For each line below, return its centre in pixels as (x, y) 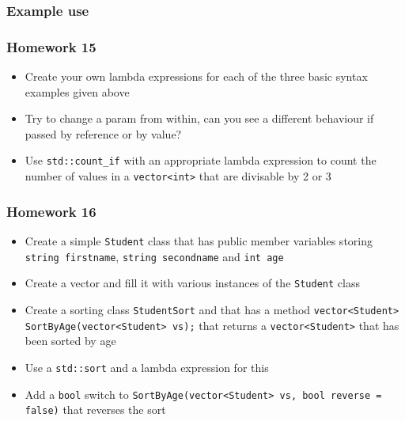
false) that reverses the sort (95, 410)
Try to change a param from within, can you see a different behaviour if (199, 118)
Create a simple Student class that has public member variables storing (199, 240)
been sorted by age (70, 341)
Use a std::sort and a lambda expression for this (147, 367)
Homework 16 (51, 211)
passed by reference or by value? (103, 133)
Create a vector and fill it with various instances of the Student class (192, 283)
